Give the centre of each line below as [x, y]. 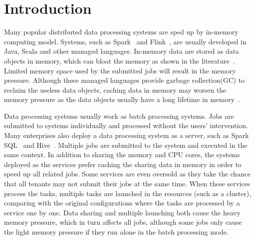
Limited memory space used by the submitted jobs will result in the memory [120, 70]
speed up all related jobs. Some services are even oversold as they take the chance [127, 174]
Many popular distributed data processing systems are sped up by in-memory [121, 32]
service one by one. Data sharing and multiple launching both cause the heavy [122, 212]
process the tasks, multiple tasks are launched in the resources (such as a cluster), [128, 193]
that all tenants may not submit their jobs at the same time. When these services [127, 184]
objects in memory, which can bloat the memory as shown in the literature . [120, 60]
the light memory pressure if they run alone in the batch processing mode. [116, 232]
